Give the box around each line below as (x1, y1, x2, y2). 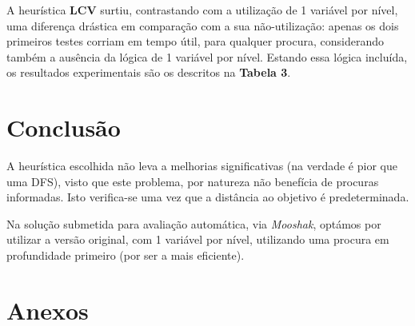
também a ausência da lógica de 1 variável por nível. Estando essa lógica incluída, (6, 48, 408, 65)
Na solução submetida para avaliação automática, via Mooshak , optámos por (6, 215, 381, 232)
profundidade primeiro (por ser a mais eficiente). (6, 247, 245, 264)
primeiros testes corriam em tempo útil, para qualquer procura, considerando (6, 33, 385, 50)
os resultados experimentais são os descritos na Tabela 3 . (6, 64, 291, 81)
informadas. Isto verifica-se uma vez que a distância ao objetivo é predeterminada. (6, 189, 409, 205)
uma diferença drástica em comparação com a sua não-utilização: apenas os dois (6, 17, 399, 34)
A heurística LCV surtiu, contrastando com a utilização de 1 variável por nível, (6, 2, 398, 18)
